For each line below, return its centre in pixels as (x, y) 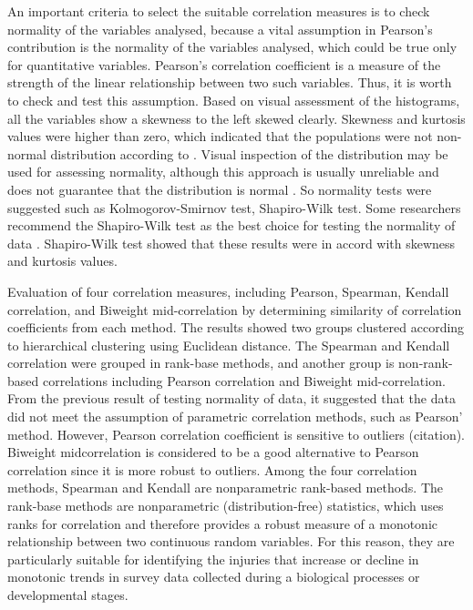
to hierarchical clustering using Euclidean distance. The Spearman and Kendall (229, 345)
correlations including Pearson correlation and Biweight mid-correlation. (244, 380)
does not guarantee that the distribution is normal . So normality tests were (220, 189)
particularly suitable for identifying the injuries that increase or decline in (213, 559)
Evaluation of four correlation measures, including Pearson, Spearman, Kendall (228, 291)
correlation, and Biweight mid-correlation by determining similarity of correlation (235, 309)
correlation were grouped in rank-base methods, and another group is (201, 363)
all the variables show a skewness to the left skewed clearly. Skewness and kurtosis (236, 118)
